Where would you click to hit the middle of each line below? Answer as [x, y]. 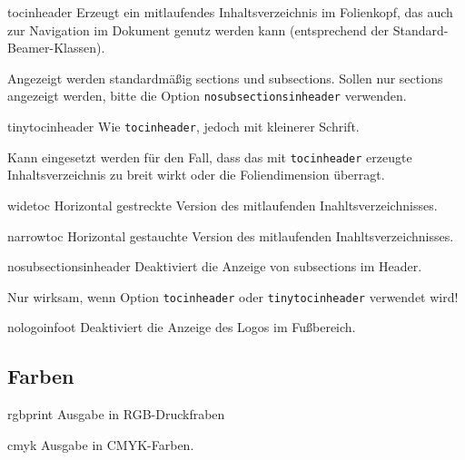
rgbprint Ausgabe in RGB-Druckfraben [116, 414]
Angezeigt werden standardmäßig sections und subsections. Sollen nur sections [225, 78]
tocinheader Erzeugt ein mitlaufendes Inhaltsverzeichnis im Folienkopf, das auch [230, 12]
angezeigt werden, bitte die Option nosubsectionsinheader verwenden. [207, 96]
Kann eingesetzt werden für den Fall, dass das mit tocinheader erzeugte [210, 157]
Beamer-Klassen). [56, 48]
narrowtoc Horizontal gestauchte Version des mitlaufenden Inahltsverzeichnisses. [231, 235]
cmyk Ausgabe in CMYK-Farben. [101, 444]
